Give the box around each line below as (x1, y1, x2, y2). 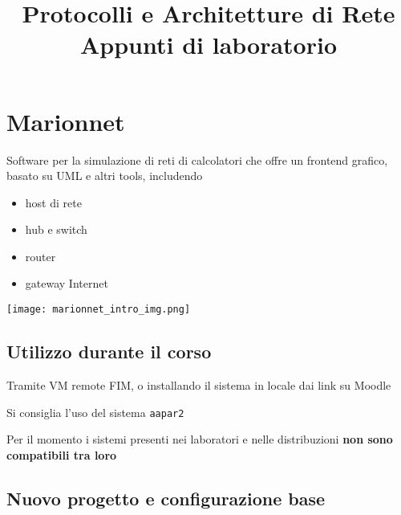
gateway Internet (25, 275, 108, 292)
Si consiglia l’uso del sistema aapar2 (6, 403, 184, 420)
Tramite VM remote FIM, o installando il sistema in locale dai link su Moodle (6, 376, 391, 393)
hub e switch (25, 221, 87, 238)
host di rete (25, 194, 82, 210)
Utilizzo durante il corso (6, 339, 212, 364)
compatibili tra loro (6, 446, 117, 463)
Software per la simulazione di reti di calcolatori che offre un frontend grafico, (6, 151, 388, 168)
